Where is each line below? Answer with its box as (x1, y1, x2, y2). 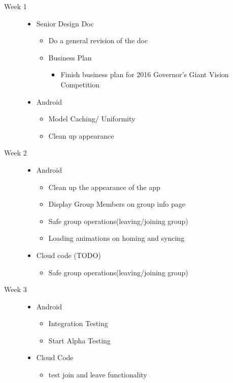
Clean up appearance (48, 130, 114, 141)
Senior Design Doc (36, 18, 94, 28)
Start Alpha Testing (48, 335, 111, 345)
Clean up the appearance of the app (48, 181, 160, 192)
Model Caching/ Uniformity (48, 113, 136, 124)
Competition (60, 79, 100, 89)
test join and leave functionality (48, 369, 147, 380)
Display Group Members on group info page (48, 199, 185, 209)
